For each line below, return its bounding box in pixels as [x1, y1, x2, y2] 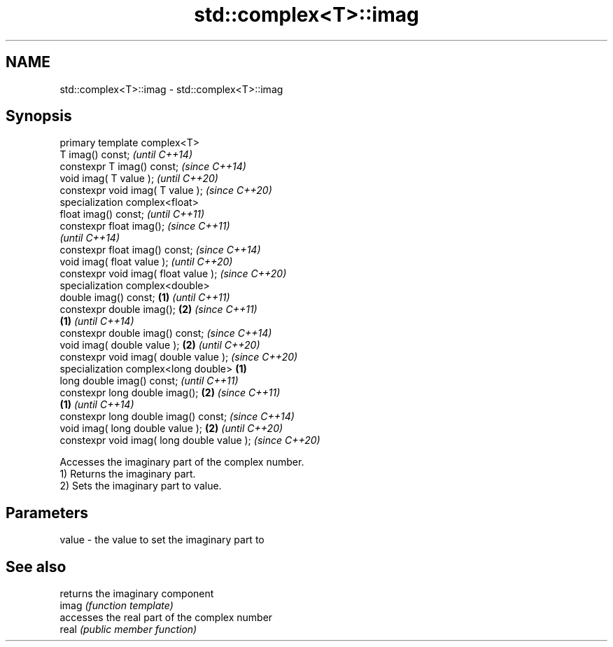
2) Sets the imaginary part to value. [59, 480, 222, 492]
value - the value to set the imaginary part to [59, 534, 265, 546]
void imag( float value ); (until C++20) [59, 256, 233, 268]
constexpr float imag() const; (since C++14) [59, 244, 261, 256]
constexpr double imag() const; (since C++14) [59, 327, 272, 340]
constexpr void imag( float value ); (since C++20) [59, 267, 287, 280]
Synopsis [6, 107, 72, 125]
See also [6, 557, 66, 576]
